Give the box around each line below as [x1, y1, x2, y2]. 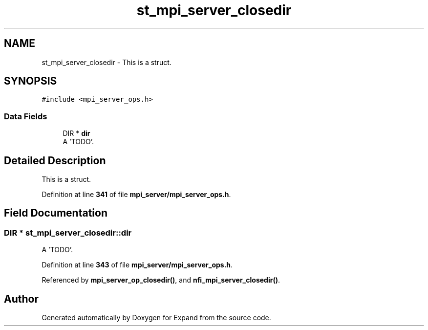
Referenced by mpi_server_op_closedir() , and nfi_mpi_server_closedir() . [42, 276, 280, 285]
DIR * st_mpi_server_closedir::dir [4, 227, 132, 238]
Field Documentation [4, 207, 107, 220]
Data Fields [4, 111, 47, 121]
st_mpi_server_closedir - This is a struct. [42, 58, 171, 66]
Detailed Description [4, 154, 106, 167]
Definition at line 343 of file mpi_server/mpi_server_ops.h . [42, 261, 233, 269]
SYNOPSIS [4, 75, 57, 88]
